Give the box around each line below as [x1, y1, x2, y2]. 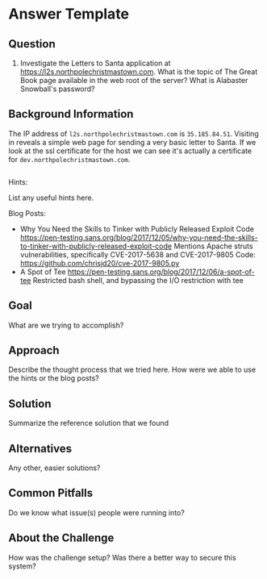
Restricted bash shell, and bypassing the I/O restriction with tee [32, 275, 244, 285]
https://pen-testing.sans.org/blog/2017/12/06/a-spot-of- [67, 267, 256, 277]
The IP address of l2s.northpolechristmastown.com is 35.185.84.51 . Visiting [8, 128, 260, 138]
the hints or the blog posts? [8, 373, 99, 383]
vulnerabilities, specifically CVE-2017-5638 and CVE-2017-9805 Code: [19, 249, 256, 259]
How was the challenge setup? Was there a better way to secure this [8, 552, 236, 562]
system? [8, 561, 36, 571]
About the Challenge [8, 531, 115, 545]
